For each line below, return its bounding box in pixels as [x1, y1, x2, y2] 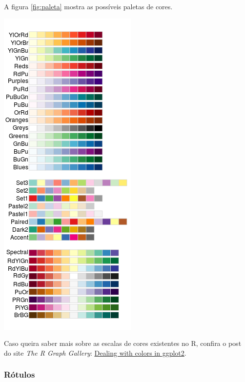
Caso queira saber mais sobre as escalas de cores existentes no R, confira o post [4, 338, 242, 348]
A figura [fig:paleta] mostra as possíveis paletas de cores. [4, 1, 173, 11]
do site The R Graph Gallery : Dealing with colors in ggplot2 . [4, 347, 186, 358]
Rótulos [4, 368, 35, 381]
